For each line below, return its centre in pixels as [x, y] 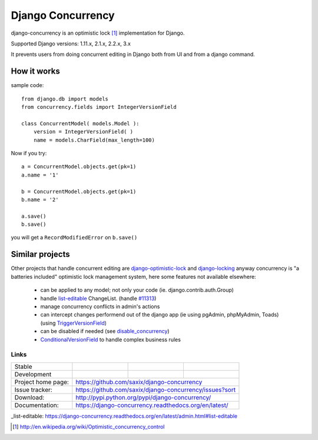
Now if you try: [29, 153]
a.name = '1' [40, 175]
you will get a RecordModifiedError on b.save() [74, 238]
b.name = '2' [40, 199]
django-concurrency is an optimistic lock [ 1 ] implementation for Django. [98, 33]
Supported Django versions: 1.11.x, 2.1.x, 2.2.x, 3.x [71, 44]
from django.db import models [65, 99]
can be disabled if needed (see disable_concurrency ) [105, 331]
